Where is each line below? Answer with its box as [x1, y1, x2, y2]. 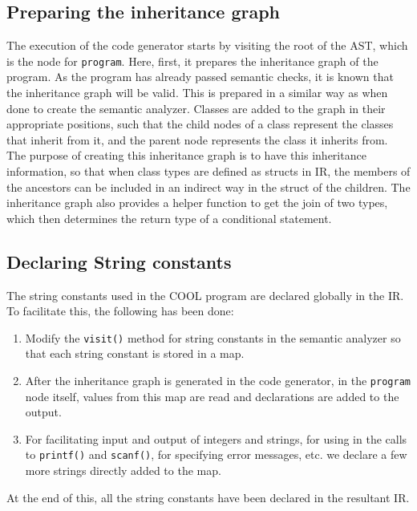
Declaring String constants [6, 249, 232, 274]
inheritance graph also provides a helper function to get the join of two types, [6, 194, 388, 211]
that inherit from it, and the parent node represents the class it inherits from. [6, 131, 388, 148]
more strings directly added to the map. [25, 462, 221, 479]
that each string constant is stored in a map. [25, 345, 245, 362]
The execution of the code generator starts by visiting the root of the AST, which [6, 37, 408, 54]
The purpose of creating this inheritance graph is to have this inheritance [6, 147, 366, 164]
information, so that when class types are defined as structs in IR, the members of [6, 163, 411, 180]
